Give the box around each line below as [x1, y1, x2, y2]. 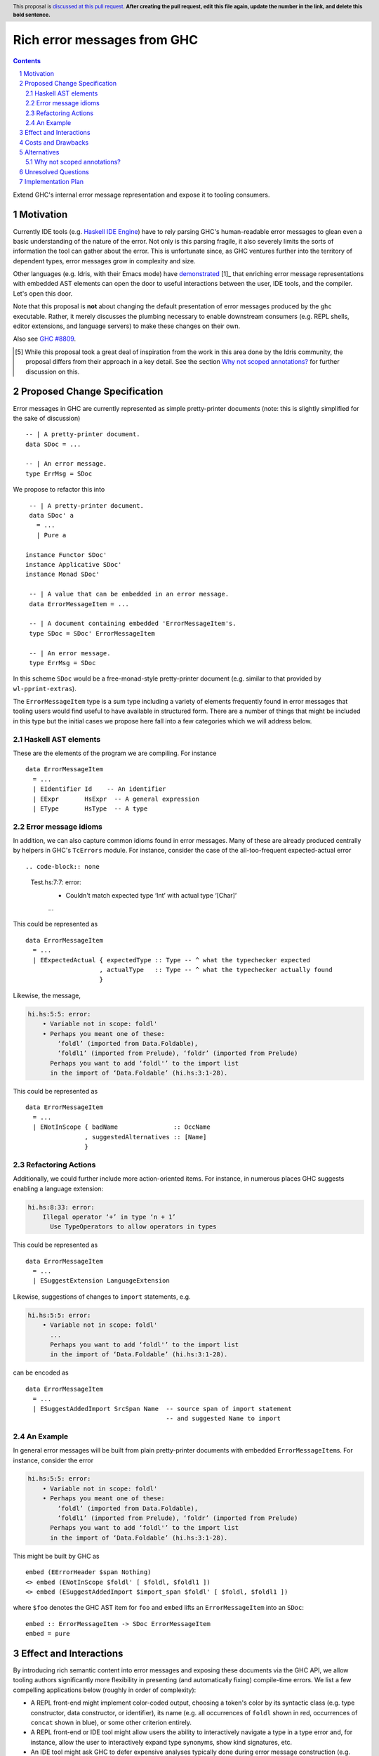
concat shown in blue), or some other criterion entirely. [30, 1718, 192, 1727]
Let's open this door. [13, 289, 73, 298]
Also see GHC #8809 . [13, 334, 77, 343]
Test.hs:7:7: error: [30, 878, 82, 886]
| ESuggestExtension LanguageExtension [32, 1277, 170, 1285]
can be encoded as [13, 1368, 69, 1377]
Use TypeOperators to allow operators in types [50, 1223, 217, 1231]
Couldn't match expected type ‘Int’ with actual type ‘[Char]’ [65, 891, 237, 899]
